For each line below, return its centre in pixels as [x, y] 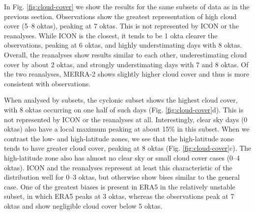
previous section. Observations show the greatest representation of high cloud [120, 16]
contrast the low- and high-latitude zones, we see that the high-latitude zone [119, 138]
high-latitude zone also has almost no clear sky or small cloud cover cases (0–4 [122, 157]
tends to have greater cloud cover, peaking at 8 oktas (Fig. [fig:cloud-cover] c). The [128, 148]
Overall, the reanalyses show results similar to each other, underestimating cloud [126, 54]
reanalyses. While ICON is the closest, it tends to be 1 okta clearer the [111, 35]
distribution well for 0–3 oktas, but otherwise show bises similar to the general [122, 177]
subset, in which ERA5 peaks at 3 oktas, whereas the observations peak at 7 [119, 196]
